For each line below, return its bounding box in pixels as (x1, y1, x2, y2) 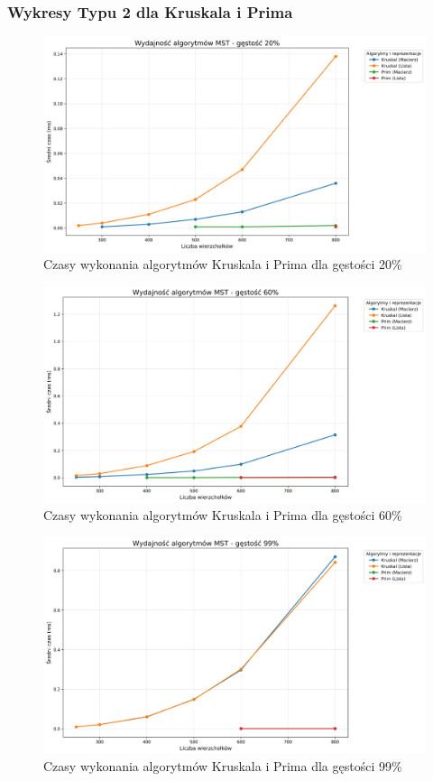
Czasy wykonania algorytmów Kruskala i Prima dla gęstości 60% (43, 506, 402, 525)
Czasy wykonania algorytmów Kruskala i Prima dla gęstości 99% (43, 757, 402, 776)
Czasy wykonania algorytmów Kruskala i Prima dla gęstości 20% (43, 255, 402, 274)
